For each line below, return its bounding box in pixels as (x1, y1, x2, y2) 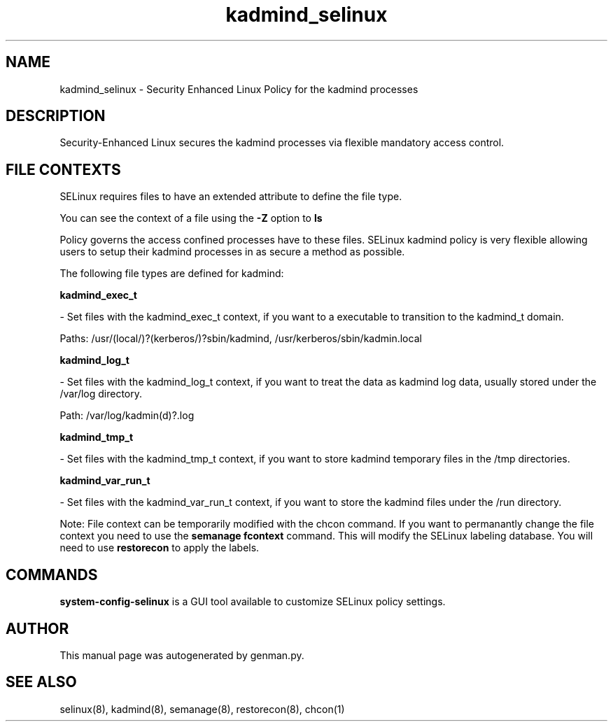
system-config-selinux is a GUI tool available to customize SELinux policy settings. (59, 595, 446, 608)
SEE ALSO (6, 673, 77, 691)
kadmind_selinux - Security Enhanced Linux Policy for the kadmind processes (59, 83, 418, 95)
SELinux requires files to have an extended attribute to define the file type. (59, 190, 402, 203)
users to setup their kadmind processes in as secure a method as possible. (59, 246, 405, 258)
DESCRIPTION (6, 107, 106, 125)
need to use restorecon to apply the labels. (59, 542, 260, 554)
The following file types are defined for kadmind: (59, 267, 284, 280)
